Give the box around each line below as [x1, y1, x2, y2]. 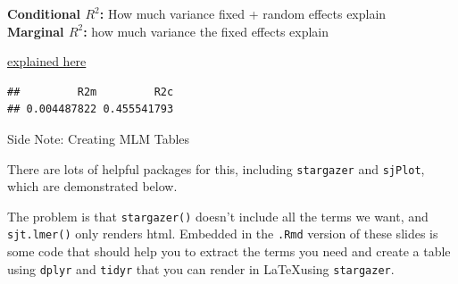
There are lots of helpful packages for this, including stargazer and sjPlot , [7, 159, 425, 178]
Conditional [7, 4, 81, 22]
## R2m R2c [7, 85, 174, 98]
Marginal [7, 21, 64, 40]
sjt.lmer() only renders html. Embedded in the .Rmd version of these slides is [7, 224, 438, 243]
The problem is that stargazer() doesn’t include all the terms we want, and [7, 206, 429, 225]
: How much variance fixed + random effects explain [99, 4, 387, 22]
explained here [7, 52, 87, 71]
